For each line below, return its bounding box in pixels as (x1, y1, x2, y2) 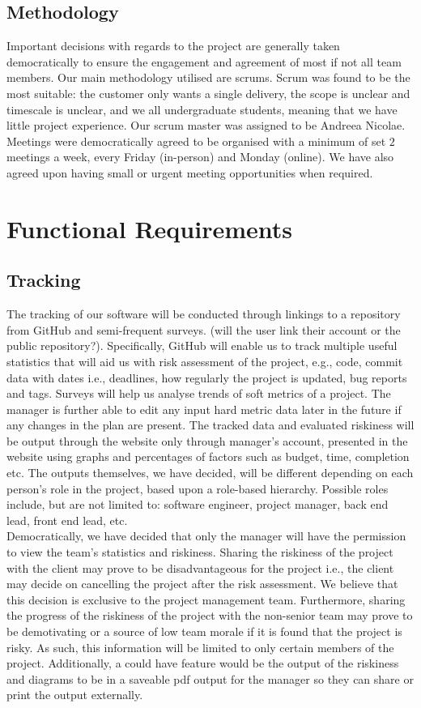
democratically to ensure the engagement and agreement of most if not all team (6, 53, 402, 70)
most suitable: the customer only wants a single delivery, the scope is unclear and (6, 84, 410, 101)
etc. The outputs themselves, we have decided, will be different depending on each (6, 464, 414, 481)
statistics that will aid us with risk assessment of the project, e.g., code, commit (6, 352, 403, 369)
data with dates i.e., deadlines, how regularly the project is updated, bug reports (6, 369, 407, 386)
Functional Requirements (6, 211, 292, 245)
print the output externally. (6, 686, 143, 703)
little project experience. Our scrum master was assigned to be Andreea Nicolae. (6, 117, 406, 134)
